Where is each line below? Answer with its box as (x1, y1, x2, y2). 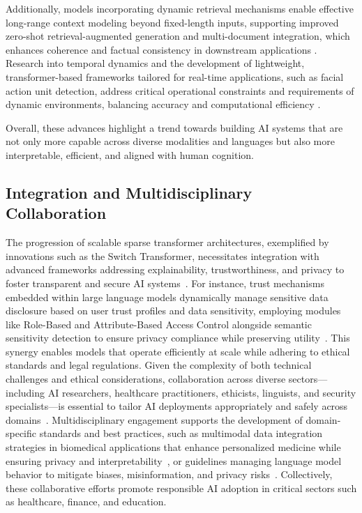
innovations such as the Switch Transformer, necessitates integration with (6, 248, 319, 263)
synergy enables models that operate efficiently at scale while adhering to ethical (6, 344, 350, 358)
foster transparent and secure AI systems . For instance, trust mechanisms (6, 275, 324, 290)
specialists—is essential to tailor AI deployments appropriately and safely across (6, 399, 348, 413)
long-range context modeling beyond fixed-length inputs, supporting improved (6, 15, 339, 29)
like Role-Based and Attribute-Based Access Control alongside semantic (6, 316, 312, 331)
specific (6, 426, 37, 441)
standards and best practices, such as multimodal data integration (39, 426, 323, 441)
